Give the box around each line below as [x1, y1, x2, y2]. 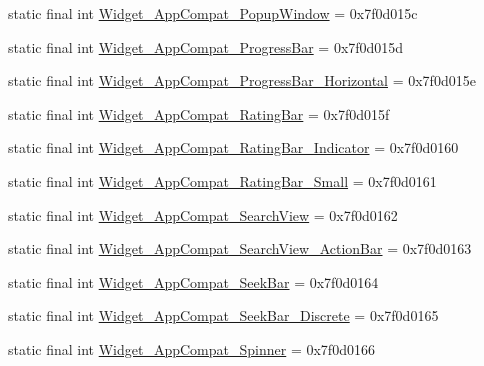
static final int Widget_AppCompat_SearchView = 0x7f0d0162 [8, 204, 398, 225]
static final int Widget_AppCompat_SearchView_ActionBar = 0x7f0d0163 [8, 238, 472, 259]
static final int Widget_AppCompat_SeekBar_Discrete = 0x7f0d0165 [8, 305, 439, 326]
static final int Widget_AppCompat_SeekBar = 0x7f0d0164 [8, 271, 379, 292]
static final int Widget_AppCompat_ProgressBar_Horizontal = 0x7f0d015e [8, 70, 476, 91]
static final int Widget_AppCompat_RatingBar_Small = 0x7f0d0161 [8, 170, 437, 191]
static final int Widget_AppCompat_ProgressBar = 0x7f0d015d [8, 36, 404, 57]
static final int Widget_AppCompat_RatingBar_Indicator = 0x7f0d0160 [8, 137, 459, 158]
